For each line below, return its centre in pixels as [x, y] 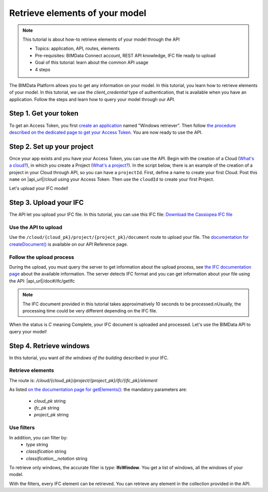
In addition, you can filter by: [38, 437]
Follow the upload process [42, 257]
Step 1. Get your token [44, 114]
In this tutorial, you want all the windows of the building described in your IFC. [89, 358]
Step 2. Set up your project [51, 147]
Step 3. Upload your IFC [46, 203]
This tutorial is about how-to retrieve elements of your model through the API [101, 39]
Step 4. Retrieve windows [49, 346]
